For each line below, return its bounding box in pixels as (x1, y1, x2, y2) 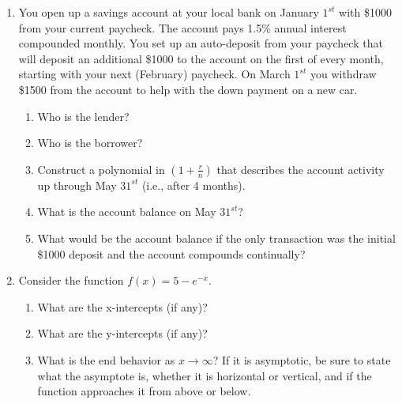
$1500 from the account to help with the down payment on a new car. (18, 81, 358, 97)
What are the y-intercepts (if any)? (37, 325, 208, 342)
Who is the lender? (37, 108, 130, 124)
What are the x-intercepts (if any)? (37, 298, 208, 315)
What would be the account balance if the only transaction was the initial (37, 229, 396, 246)
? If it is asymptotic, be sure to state (212, 351, 391, 368)
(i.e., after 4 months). (141, 176, 246, 193)
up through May (37, 176, 117, 193)
